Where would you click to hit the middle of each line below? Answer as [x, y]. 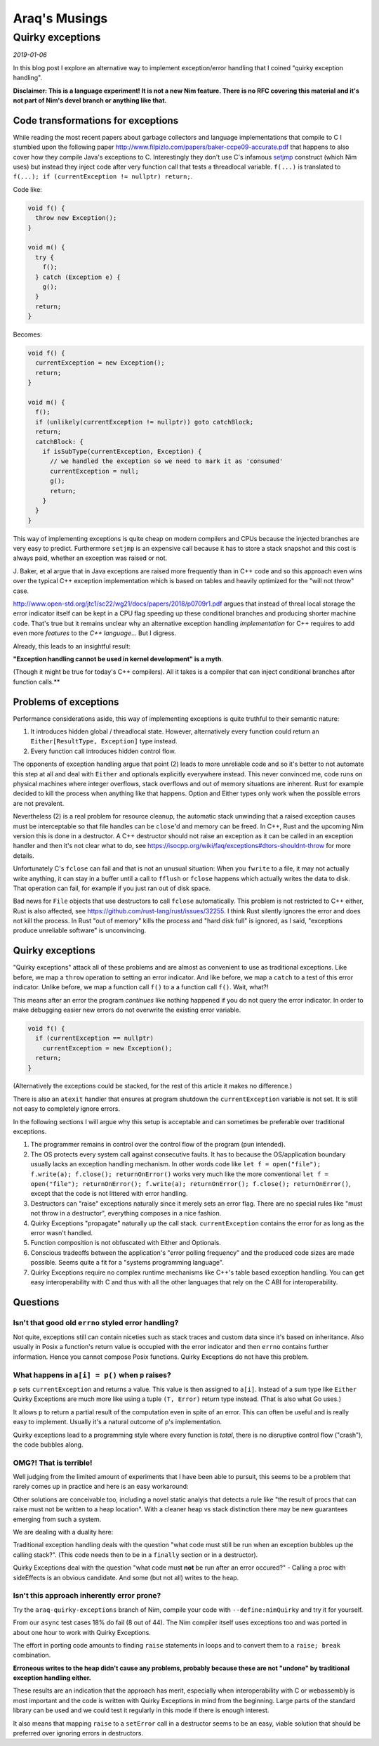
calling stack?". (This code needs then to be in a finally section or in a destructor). [135, 1555]
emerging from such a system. [57, 1519]
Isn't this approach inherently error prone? [87, 1596]
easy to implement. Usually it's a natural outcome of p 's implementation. [118, 1422]
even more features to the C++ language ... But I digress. [95, 633]
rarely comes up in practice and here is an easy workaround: [101, 1487]
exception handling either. [52, 1678]
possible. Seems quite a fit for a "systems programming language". [127, 1263]
